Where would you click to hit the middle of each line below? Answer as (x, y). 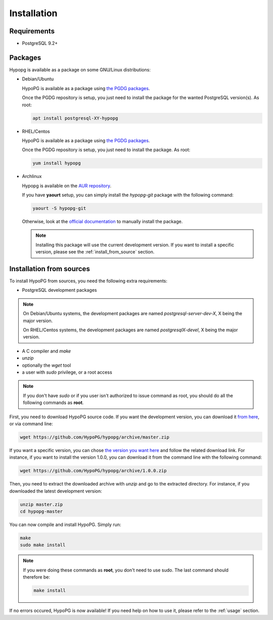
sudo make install (43, 545)
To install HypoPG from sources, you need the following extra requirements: (88, 281)
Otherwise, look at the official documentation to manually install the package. (102, 222)
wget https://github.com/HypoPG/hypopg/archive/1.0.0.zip (93, 471)
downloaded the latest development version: (56, 491)
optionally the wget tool (47, 365)
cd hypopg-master (41, 512)
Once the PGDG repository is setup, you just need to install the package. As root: (106, 150)
